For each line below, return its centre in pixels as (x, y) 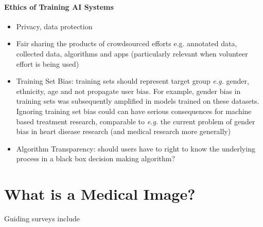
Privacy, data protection (54, 26)
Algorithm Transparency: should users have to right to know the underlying (136, 148)
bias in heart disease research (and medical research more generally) (124, 131)
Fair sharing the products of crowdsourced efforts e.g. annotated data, (127, 43)
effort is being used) (48, 63)
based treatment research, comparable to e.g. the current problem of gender (136, 121)
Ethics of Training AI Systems (59, 6)
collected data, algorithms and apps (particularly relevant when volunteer (132, 53)
